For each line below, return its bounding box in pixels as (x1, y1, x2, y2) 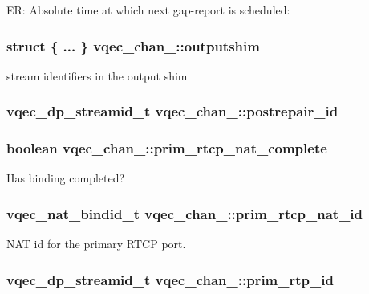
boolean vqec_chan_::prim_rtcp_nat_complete (6, 138, 327, 158)
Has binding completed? (6, 169, 125, 186)
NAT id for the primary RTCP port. (6, 235, 186, 252)
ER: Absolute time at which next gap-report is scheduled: (6, 2, 290, 18)
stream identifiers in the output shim (6, 67, 188, 84)
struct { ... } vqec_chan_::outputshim (6, 35, 260, 55)
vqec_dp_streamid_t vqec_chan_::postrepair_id (6, 101, 339, 121)
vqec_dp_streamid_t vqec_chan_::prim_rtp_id (6, 269, 334, 289)
